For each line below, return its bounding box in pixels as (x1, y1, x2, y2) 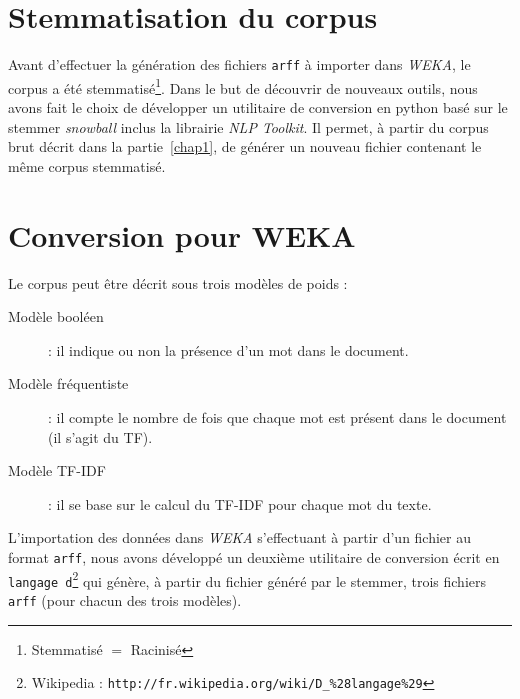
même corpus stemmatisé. (8, 155, 166, 176)
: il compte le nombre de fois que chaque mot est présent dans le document (48, 406, 507, 427)
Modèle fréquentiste (8, 373, 129, 394)
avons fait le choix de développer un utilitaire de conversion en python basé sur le (8, 97, 508, 118)
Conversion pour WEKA (8, 214, 356, 255)
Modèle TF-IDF (8, 460, 106, 481)
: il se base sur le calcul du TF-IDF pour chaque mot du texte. (48, 493, 432, 514)
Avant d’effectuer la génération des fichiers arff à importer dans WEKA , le (8, 54, 471, 75)
